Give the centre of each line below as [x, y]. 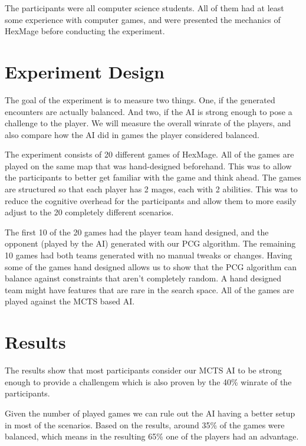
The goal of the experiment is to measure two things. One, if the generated [140, 99]
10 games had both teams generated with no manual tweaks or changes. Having [149, 255]
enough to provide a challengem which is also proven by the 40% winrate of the [148, 381]
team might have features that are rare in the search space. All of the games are [149, 289]
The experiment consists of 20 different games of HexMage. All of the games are [149, 154]
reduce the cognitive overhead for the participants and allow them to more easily [151, 200]
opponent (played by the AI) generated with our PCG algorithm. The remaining [150, 243]
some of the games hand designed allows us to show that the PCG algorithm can [151, 266]
